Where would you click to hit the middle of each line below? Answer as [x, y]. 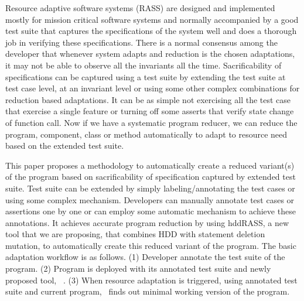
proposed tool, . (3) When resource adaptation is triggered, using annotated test [151, 280]
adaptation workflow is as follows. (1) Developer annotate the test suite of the [145, 257]
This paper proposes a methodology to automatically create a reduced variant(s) [150, 165]
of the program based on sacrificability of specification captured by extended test [151, 177]
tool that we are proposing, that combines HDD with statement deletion [135, 234]
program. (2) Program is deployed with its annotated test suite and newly [138, 268]
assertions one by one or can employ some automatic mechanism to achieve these [151, 211]
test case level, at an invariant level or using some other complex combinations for [153, 88]
